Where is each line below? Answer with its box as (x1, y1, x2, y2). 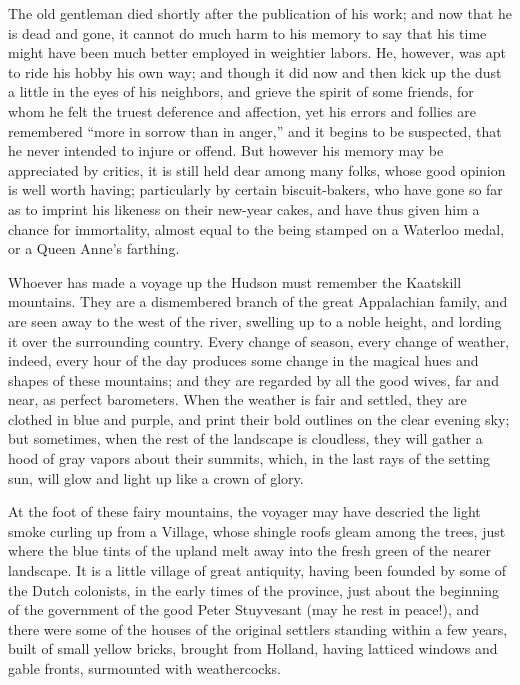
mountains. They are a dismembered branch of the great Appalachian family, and (8, 291, 508, 312)
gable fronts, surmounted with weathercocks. (8, 658, 281, 678)
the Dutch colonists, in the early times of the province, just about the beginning (8, 579, 499, 600)
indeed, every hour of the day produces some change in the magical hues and (8, 350, 479, 371)
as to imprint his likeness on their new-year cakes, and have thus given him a (8, 198, 480, 219)
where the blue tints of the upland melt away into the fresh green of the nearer (8, 540, 491, 561)
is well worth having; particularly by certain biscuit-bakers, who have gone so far (8, 179, 503, 200)
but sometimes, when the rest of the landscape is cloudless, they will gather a (8, 428, 483, 449)
